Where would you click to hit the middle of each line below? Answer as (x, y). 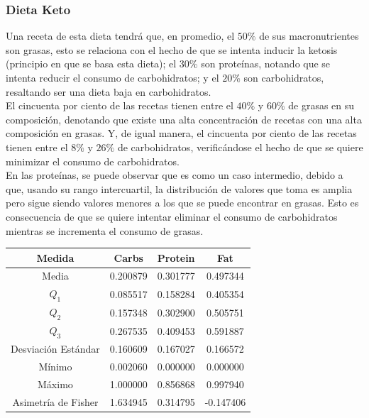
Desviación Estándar (55, 349)
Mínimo (55, 367)
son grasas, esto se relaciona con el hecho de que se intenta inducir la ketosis (172, 49)
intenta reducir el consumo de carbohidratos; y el (112, 77)
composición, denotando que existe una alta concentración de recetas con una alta (184, 119)
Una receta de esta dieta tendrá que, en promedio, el (120, 36)
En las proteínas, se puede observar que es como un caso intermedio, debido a (175, 175)
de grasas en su (321, 105)
